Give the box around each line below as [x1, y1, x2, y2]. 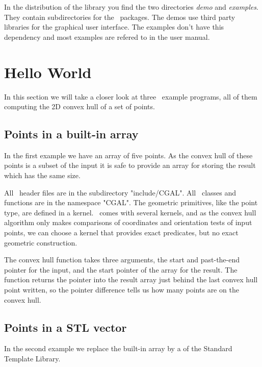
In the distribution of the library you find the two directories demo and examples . [4, 2, 258, 12]
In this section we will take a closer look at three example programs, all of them [4, 91, 257, 102]
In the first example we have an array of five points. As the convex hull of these [4, 150, 253, 160]
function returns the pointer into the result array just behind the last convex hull [4, 274, 258, 285]
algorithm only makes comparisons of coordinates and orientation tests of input [4, 217, 252, 228]
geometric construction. [4, 237, 77, 248]
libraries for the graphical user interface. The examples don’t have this [4, 21, 224, 32]
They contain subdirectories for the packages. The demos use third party [4, 11, 235, 22]
